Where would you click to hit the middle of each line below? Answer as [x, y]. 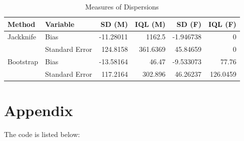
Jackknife [22, 37]
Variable [60, 24]
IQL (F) [222, 24]
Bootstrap [23, 62]
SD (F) [189, 24]
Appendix [39, 110]
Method [22, 24]
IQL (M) [150, 24]
